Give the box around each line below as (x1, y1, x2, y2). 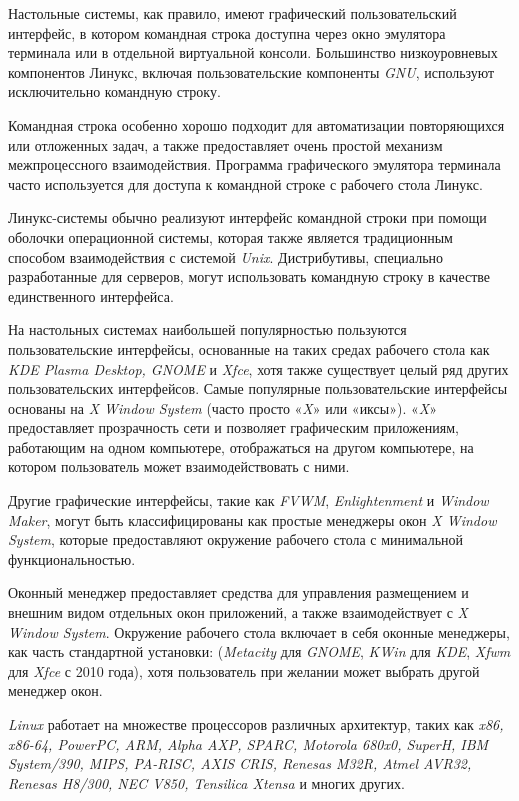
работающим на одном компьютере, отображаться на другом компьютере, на (8, 436, 474, 457)
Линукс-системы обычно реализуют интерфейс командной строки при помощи (8, 207, 487, 228)
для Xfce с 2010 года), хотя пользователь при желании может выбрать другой (8, 660, 480, 681)
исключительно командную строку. (8, 81, 221, 102)
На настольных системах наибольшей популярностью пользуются (8, 319, 407, 340)
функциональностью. (8, 548, 136, 569)
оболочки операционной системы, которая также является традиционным (8, 226, 453, 247)
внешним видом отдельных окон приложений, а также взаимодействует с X (8, 602, 468, 623)
